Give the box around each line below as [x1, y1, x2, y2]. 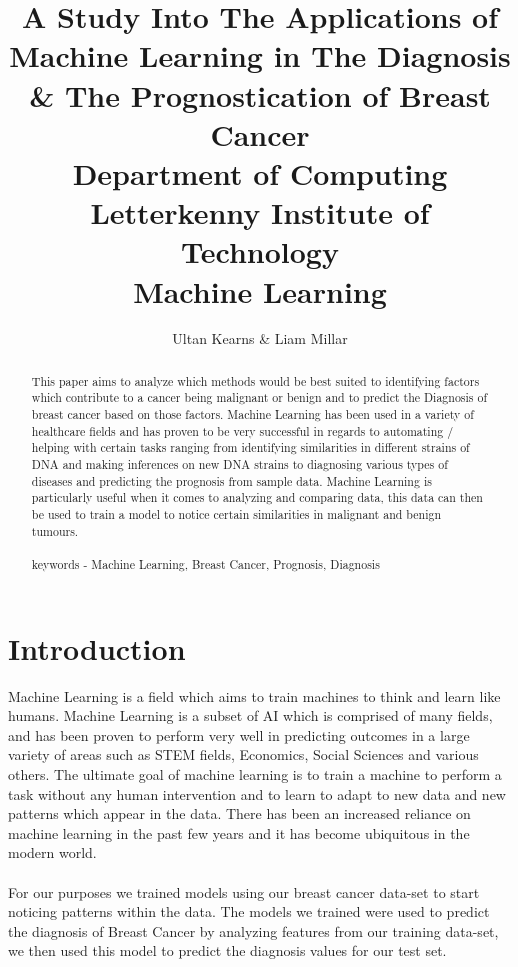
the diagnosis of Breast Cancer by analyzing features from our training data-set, [8, 920, 499, 941]
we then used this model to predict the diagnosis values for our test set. [8, 940, 447, 961]
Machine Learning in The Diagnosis [9, 35, 511, 76]
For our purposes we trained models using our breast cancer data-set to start [8, 881, 480, 902]
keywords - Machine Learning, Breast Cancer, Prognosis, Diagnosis [31, 556, 380, 573]
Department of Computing [72, 152, 448, 193]
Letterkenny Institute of [90, 192, 430, 233]
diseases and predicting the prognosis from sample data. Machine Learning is [31, 472, 432, 489]
